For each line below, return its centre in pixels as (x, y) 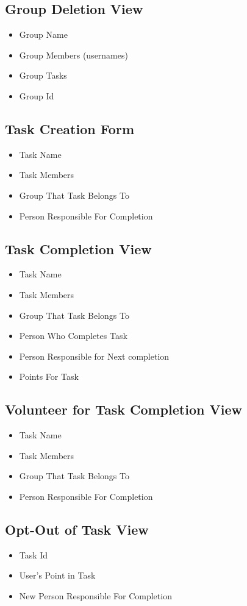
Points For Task (49, 376)
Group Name (43, 34)
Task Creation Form (70, 128)
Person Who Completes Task (73, 336)
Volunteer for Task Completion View (123, 409)
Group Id (37, 95)
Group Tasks (43, 75)
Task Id (34, 554)
